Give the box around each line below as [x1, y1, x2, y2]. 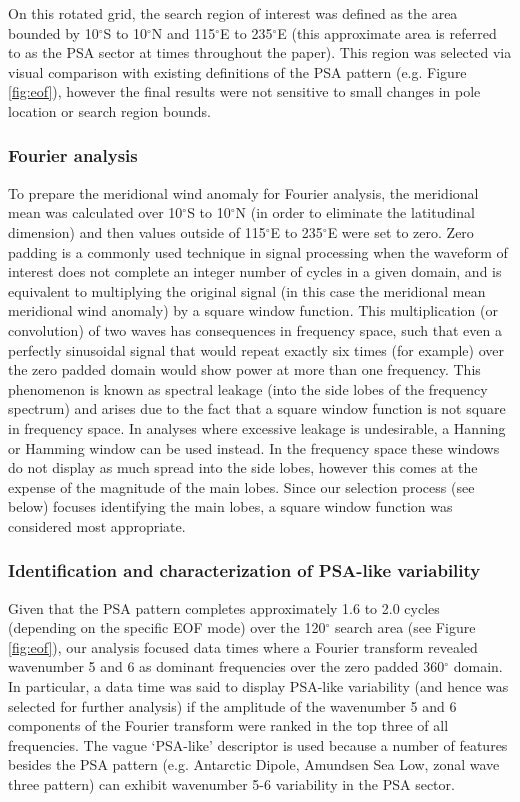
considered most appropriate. [8, 515, 186, 536]
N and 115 [151, 22, 216, 43]
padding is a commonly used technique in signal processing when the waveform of [8, 241, 508, 262]
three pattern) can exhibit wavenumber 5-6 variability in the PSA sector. [8, 774, 455, 795]
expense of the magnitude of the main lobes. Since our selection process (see [8, 476, 475, 497]
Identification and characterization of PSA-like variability [8, 558, 481, 583]
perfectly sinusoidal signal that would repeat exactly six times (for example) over [8, 339, 504, 360]
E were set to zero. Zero [327, 221, 474, 242]
